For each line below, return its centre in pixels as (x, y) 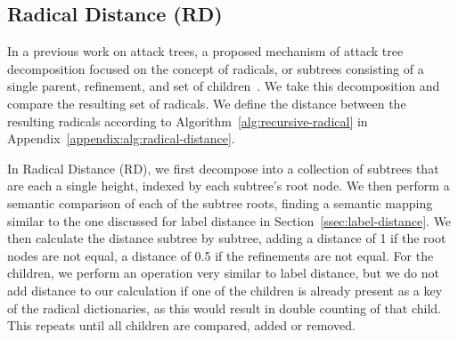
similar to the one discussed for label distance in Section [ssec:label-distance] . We (229, 220)
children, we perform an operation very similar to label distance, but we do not (223, 273)
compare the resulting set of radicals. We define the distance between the (207, 103)
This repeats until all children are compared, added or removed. (181, 325)
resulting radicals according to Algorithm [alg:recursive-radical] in (188, 121)
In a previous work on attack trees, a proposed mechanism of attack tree (205, 51)
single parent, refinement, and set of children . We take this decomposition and (224, 86)
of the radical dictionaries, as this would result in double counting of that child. (224, 308)
